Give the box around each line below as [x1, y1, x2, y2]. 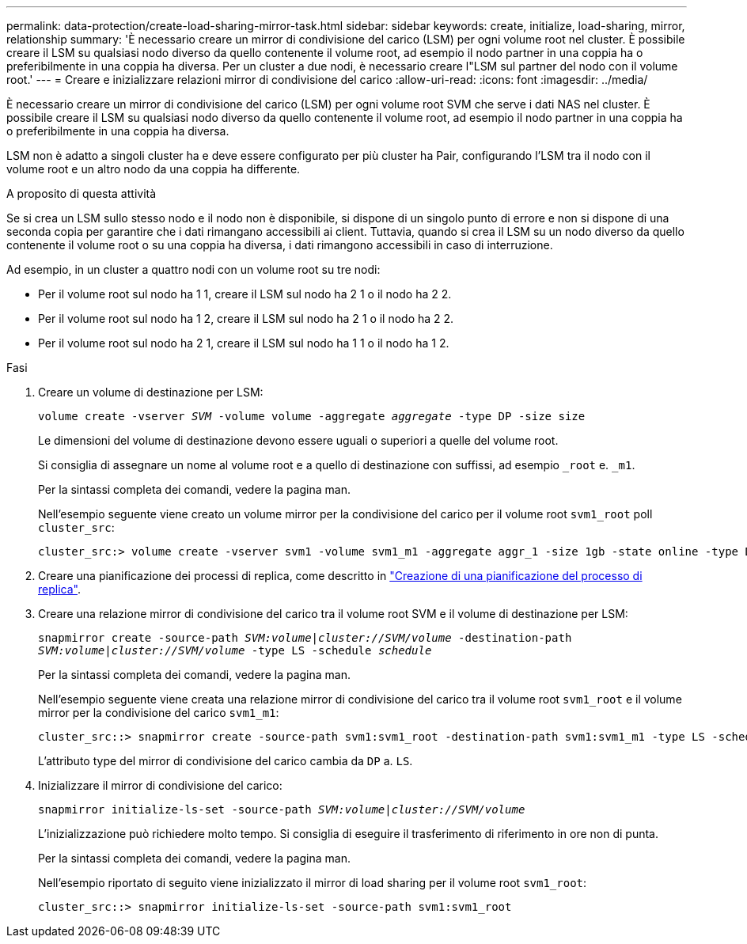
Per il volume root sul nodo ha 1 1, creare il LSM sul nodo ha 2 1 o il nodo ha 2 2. [38, 287, 452, 301]
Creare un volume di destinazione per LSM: [38, 385, 264, 399]
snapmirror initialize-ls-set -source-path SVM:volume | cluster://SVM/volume [38, 803, 525, 816]
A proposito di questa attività [6, 187, 157, 200]
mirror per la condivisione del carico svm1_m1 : [38, 706, 279, 719]
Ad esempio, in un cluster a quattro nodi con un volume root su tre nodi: [6, 263, 381, 276]
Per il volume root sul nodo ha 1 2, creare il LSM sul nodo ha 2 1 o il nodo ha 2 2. [38, 312, 454, 325]
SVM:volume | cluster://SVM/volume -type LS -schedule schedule [38, 644, 432, 657]
